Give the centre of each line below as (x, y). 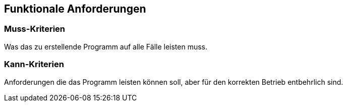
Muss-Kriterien (35, 29)
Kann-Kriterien (34, 64)
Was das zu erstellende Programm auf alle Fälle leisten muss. (106, 46)
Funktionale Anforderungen (75, 9)
